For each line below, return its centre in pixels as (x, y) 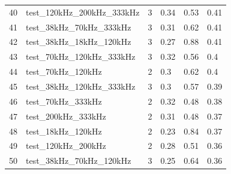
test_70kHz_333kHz (64, 101)
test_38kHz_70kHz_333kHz (79, 27)
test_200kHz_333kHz (66, 116)
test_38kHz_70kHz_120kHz (79, 161)
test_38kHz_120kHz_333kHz (81, 86)
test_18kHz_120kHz (64, 131)
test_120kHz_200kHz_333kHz (83, 12)
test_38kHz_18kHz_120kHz (79, 42)
